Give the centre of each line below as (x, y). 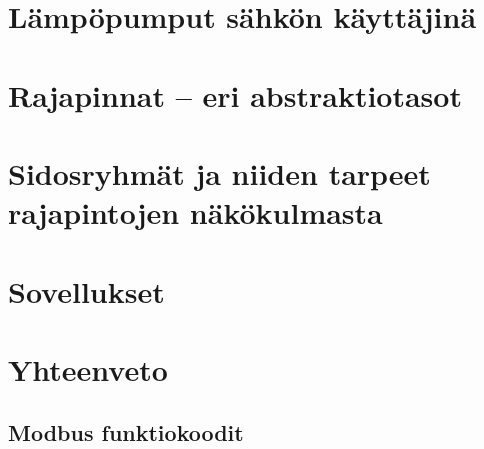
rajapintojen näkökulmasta (195, 212)
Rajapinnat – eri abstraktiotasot (235, 94)
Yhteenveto (88, 368)
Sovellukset (86, 290)
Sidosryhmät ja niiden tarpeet (219, 172)
